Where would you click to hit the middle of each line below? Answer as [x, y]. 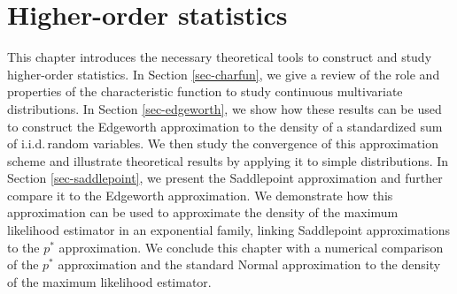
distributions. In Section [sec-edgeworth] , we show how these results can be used [225, 108]
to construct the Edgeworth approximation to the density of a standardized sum [225, 126]
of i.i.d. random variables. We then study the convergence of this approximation [223, 143]
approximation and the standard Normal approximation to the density [249, 264]
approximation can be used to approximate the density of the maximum [203, 212]
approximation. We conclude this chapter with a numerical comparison [251, 247]
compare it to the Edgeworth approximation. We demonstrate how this [200, 195]
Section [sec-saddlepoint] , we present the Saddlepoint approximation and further [225, 178]
